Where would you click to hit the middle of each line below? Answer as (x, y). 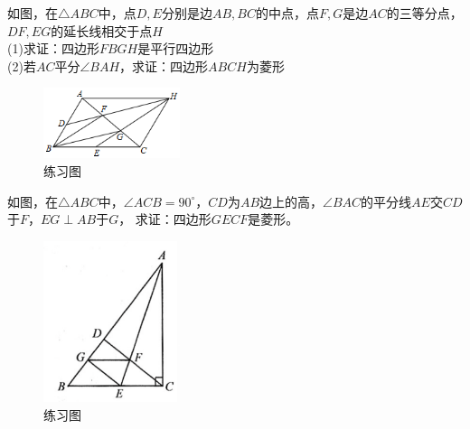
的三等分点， (424, 13)
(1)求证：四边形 (53, 48)
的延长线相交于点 (102, 30)
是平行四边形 (176, 48)
